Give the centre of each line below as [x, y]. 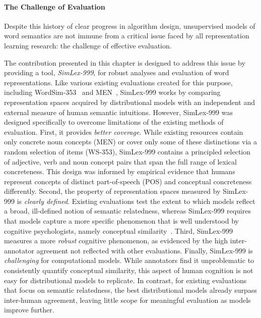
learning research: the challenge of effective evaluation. [88, 45]
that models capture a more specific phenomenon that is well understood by [121, 221]
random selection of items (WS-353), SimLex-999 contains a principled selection [127, 151]
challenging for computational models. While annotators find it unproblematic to [129, 260]
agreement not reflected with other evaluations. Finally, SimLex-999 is [145, 250]
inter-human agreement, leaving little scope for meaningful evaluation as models [127, 300]
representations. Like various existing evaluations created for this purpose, [118, 82]
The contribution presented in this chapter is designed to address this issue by [125, 62]
